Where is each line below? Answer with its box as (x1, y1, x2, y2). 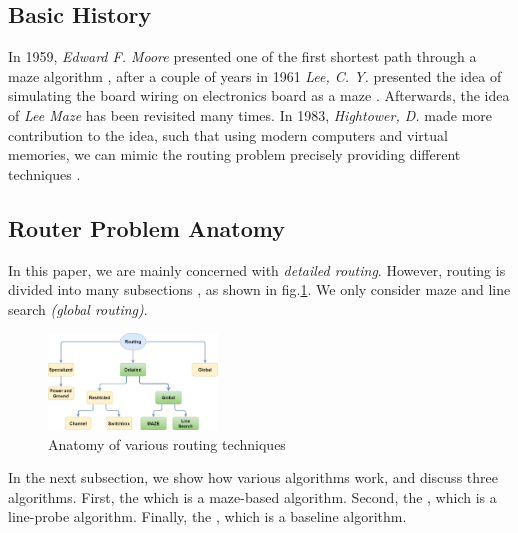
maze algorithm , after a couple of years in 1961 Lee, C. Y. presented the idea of (8, 65, 502, 86)
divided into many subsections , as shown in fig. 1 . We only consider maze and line (8, 279, 511, 300)
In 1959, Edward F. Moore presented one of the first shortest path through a (8, 46, 477, 67)
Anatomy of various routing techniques (48, 433, 286, 454)
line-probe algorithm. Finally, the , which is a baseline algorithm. (8, 506, 407, 527)
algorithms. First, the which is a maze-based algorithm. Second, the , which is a (8, 486, 497, 507)
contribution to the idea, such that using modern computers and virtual (8, 124, 448, 145)
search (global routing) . (8, 298, 148, 319)
